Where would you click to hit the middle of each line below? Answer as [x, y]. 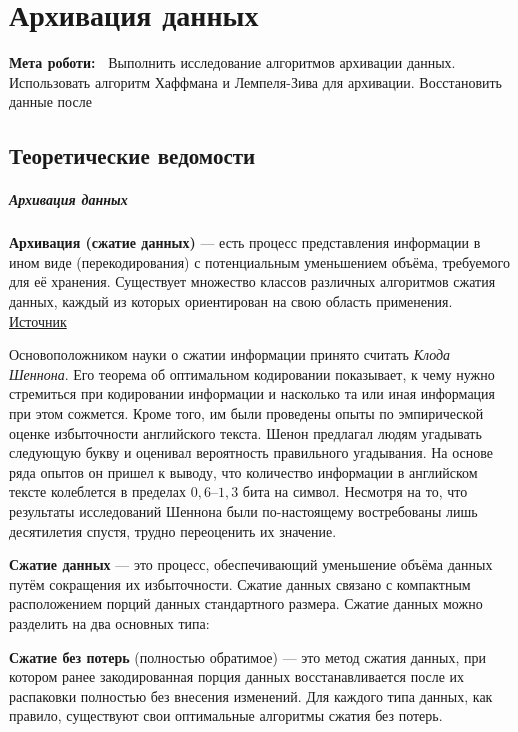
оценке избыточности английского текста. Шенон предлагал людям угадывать [245, 432]
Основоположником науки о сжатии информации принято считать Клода [230, 354]
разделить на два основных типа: [109, 622]
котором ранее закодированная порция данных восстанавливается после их [237, 676]
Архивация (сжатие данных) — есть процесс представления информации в [245, 242]
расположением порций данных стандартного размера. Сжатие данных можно [246, 603]
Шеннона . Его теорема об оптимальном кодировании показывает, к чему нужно [252, 373]
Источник [38, 320]
